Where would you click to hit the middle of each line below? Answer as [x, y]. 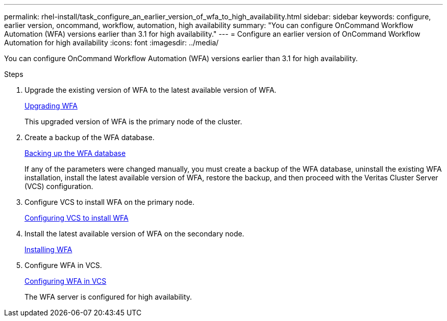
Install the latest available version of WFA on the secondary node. [134, 234]
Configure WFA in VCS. [63, 265]
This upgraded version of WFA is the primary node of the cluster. [133, 122]
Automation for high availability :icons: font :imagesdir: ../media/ [111, 43]
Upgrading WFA [51, 106]
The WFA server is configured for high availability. [108, 297]
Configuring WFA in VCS [66, 281]
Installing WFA [48, 249]
